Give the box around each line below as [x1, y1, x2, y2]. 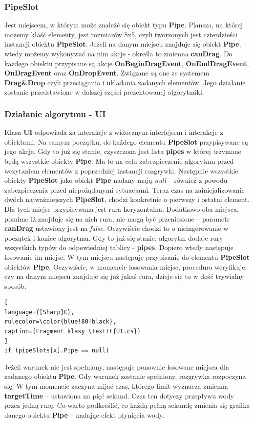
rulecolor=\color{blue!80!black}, [4, 318, 117, 325]
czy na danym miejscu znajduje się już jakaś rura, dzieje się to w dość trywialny [4, 271, 244, 281]
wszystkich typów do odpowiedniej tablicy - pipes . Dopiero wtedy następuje [4, 242, 234, 252]
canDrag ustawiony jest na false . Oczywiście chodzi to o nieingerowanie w [4, 223, 229, 233]
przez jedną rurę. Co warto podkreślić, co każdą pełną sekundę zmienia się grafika [4, 400, 250, 410]
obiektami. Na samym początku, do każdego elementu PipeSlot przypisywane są [4, 136, 248, 147]
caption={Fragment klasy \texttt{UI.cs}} [4, 328, 141, 335]
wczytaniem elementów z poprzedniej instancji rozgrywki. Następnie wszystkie [4, 165, 238, 175]
